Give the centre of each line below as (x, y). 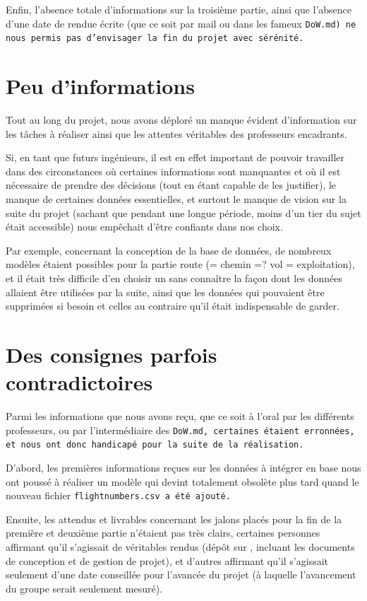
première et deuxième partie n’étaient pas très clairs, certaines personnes (163, 533)
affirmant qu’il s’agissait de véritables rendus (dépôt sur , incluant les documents (180, 547)
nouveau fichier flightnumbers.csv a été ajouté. (118, 495)
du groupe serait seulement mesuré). (84, 588)
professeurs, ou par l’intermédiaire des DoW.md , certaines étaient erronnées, (180, 430)
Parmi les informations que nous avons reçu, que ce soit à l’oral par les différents (180, 416)
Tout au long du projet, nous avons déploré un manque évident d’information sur (181, 120)
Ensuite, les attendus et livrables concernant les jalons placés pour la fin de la (174, 519)
